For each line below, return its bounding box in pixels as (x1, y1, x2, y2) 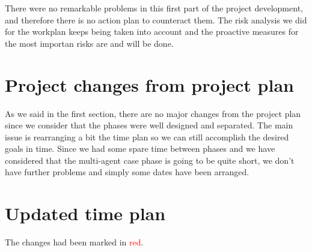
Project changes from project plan (5, 72, 294, 97)
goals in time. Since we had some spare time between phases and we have (5, 142, 275, 155)
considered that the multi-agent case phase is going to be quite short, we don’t (5, 154, 295, 166)
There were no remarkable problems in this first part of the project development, (5, 2, 303, 14)
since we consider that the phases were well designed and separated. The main (5, 119, 293, 131)
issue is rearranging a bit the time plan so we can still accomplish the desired (5, 130, 289, 143)
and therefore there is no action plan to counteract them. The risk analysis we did (5, 13, 307, 26)
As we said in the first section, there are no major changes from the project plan (5, 107, 301, 119)
